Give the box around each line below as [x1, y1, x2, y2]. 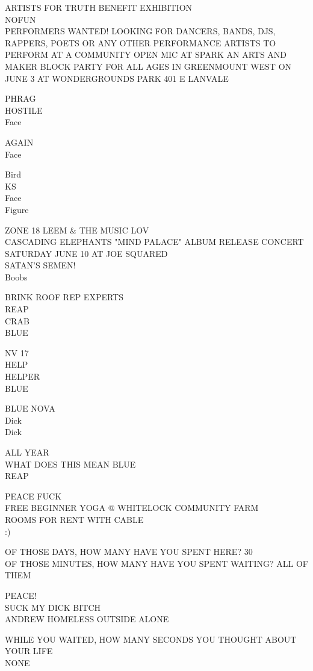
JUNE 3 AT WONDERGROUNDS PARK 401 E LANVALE [5, 72, 229, 84]
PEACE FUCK [5, 489, 62, 502]
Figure [5, 203, 29, 215]
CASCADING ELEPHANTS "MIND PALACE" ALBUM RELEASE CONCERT [5, 235, 304, 248]
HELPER [5, 370, 40, 383]
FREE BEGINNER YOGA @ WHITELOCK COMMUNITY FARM [5, 501, 259, 514]
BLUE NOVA [5, 402, 55, 415]
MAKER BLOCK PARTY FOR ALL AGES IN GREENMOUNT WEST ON [5, 60, 292, 72]
